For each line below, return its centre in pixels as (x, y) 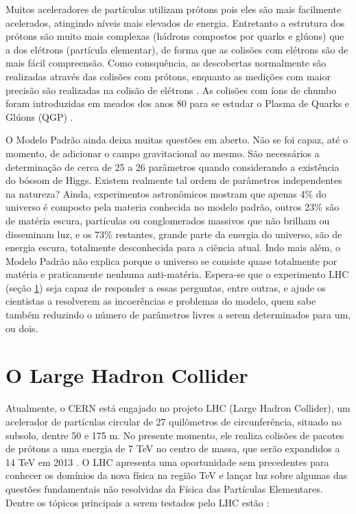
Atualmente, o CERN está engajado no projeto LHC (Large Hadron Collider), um (178, 408)
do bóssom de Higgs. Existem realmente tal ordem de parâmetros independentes (174, 180)
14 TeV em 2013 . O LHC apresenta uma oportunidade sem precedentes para (167, 462)
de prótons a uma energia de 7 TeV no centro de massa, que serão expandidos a (173, 448)
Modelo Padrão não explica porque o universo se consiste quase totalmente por (171, 260)
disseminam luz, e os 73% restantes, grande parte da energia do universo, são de (174, 234)
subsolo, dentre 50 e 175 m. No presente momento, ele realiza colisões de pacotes (175, 435)
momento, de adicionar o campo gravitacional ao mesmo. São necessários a (163, 153)
